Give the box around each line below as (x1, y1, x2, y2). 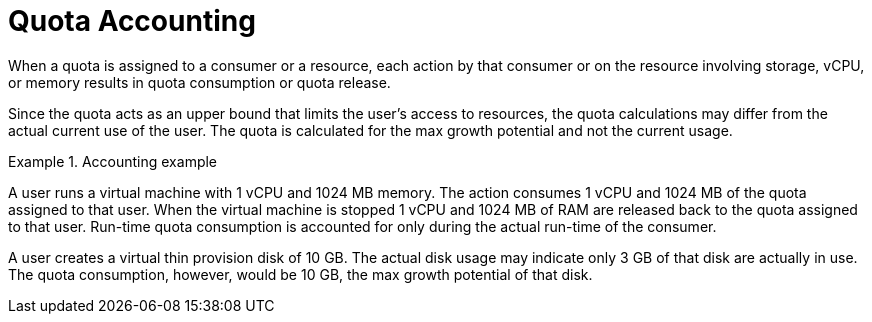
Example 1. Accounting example (8, 152, 218, 170)
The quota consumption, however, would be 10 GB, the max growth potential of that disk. (8, 265, 593, 283)
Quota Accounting (8, 4, 256, 38)
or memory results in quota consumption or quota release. (8, 73, 391, 91)
